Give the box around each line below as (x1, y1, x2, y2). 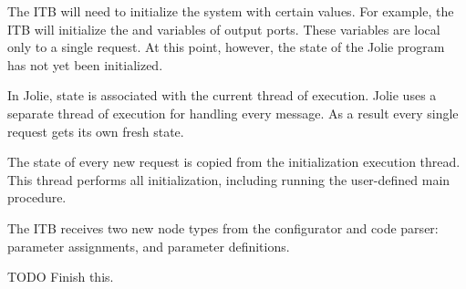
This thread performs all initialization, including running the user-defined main (7, 170, 450, 189)
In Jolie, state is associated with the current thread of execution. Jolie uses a (7, 86, 437, 105)
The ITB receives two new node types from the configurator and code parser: (7, 218, 439, 237)
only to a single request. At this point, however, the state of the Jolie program (7, 37, 445, 57)
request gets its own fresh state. (7, 121, 184, 140)
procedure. (7, 188, 67, 207)
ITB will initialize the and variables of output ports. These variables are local (7, 19, 440, 38)
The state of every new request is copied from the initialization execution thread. (7, 152, 461, 171)
